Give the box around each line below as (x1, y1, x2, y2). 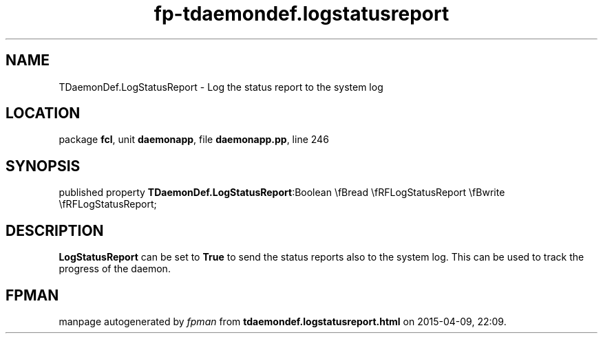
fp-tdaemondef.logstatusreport (154, 2, 449, 25)
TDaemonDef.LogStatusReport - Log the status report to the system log (59, 80, 383, 93)
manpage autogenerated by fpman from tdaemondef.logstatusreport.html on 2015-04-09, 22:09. (59, 315, 507, 327)
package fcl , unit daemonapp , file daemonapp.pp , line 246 (59, 133, 329, 146)
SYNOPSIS (6, 157, 81, 175)
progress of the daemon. (59, 263, 171, 275)
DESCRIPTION (6, 221, 104, 239)
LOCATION (6, 105, 81, 122)
